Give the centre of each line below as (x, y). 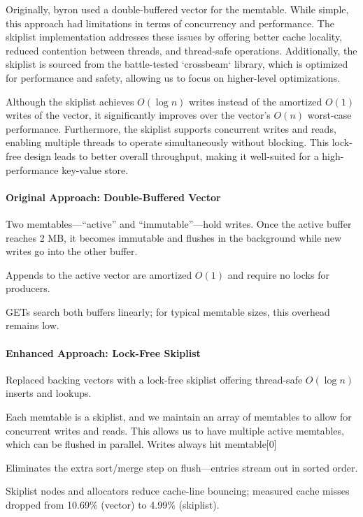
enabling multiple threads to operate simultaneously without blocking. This (168, 142)
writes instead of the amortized (255, 101)
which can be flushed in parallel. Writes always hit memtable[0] (141, 444)
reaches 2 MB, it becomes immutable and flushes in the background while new (174, 237)
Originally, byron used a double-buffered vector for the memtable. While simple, (177, 9)
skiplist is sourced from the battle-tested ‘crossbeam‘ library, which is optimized (177, 64)
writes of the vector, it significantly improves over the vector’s (138, 115)
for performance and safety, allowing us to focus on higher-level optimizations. (173, 77)
